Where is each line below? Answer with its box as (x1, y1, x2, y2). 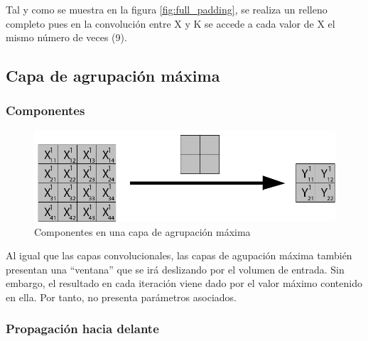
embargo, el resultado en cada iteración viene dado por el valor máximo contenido (6, 276, 362, 291)
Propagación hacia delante (6, 320, 159, 337)
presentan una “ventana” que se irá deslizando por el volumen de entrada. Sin (6, 261, 345, 276)
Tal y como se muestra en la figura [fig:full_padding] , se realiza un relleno (6, 2, 328, 16)
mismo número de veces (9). (6, 30, 127, 45)
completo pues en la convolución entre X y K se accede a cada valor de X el (6, 16, 335, 31)
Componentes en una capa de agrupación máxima (34, 224, 251, 239)
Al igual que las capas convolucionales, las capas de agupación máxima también (6, 248, 352, 263)
